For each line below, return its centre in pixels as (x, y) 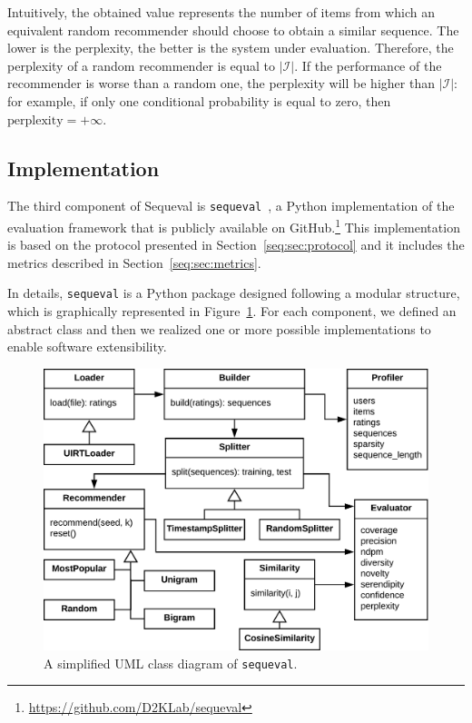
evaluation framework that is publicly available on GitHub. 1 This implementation (234, 226)
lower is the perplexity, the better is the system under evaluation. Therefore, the (231, 48)
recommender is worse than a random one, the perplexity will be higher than (221, 83)
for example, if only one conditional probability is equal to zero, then (199, 100)
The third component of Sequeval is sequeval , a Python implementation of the (231, 206)
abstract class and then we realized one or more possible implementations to (219, 328)
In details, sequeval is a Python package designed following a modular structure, (234, 293)
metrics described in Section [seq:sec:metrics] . (134, 262)
